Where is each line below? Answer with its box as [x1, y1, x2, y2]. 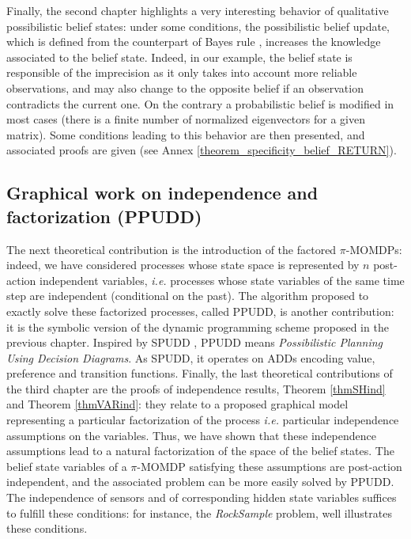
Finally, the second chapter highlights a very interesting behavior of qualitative [6, 2, 389, 18]
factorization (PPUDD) [6, 203, 202, 228]
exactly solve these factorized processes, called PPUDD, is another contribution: [6, 302, 394, 319]
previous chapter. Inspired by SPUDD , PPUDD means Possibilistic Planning [6, 334, 383, 351]
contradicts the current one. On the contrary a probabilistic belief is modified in [6, 95, 394, 112]
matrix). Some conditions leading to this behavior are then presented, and [6, 126, 365, 142]
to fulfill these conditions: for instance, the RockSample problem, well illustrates [6, 504, 392, 521]
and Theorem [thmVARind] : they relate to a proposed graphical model [6, 396, 349, 412]
